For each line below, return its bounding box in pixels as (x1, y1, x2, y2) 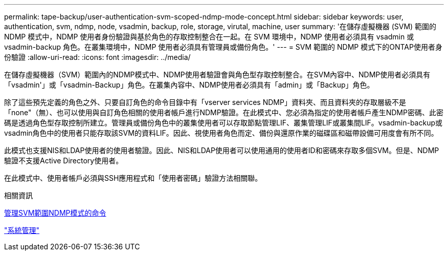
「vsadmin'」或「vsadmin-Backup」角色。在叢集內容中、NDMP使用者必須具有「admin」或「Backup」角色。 (4, 80, 374, 89)
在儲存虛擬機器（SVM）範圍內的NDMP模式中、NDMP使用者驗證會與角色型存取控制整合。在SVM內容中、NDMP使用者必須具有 (4, 70, 431, 79)
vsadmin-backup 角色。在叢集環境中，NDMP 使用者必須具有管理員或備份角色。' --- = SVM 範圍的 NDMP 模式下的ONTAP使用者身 (4, 42, 442, 51)
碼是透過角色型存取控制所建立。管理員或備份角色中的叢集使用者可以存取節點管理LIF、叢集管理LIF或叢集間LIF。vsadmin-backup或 (4, 118, 442, 127)
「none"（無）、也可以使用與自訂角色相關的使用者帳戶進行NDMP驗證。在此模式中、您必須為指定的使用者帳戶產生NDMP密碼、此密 (4, 108, 443, 117)
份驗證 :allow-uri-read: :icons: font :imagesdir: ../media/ (4, 53, 191, 61)
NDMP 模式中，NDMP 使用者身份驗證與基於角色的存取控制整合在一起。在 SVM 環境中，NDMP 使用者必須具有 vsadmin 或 (4, 32, 414, 41)
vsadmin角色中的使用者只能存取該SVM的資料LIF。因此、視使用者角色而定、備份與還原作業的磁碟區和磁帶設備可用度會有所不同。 (4, 129, 438, 137)
